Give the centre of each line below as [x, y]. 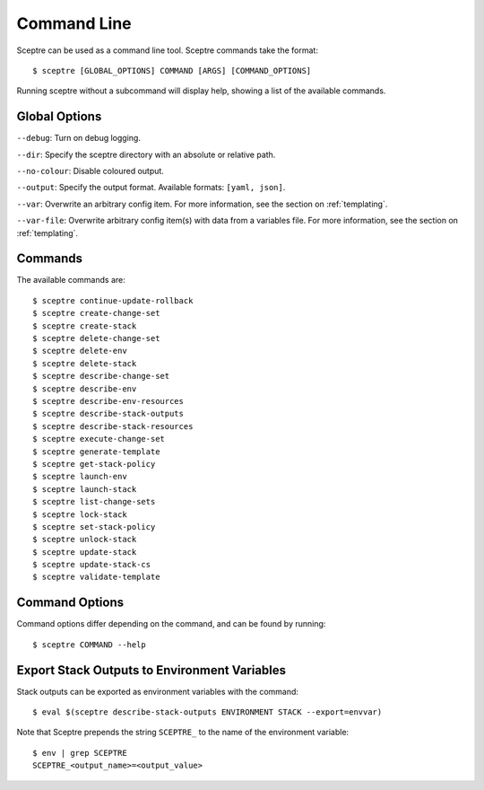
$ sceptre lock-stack [80, 514]
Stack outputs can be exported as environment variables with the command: [158, 691]
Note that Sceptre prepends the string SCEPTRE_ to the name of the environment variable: [183, 733]
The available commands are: [71, 280]
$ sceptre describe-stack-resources [113, 426]
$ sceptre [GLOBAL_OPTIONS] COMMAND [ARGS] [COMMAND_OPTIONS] [172, 70]
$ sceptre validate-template [96, 577]
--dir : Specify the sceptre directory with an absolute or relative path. [146, 154]
